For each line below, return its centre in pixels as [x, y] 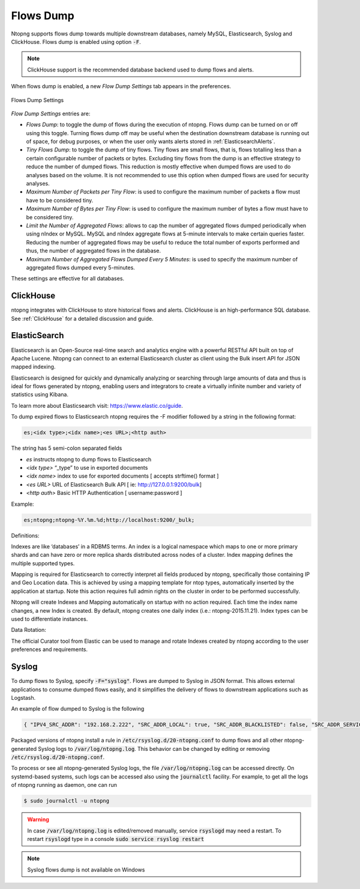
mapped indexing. [33, 367]
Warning [38, 819]
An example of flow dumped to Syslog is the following [78, 709]
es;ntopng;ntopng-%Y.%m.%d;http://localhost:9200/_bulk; [109, 520]
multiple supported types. [43, 563]
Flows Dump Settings [37, 100]
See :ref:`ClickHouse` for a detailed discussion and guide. [82, 318]
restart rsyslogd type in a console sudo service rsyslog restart [116, 839]
